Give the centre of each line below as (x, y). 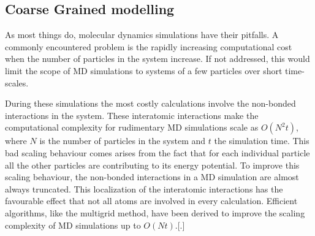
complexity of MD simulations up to (73, 225)
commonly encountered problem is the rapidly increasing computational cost (149, 46)
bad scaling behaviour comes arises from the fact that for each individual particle (157, 152)
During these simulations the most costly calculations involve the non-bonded (150, 103)
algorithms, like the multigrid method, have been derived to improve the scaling (155, 212)
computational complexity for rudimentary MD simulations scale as (132, 127)
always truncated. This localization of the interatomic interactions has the (144, 188)
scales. (17, 82)
